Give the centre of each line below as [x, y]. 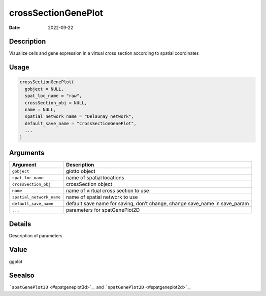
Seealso [22, 276]
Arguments [27, 153]
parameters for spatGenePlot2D [103, 210]
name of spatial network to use [102, 197]
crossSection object [89, 184]
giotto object [81, 171]
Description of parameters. [36, 235]
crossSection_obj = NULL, [56, 103]
